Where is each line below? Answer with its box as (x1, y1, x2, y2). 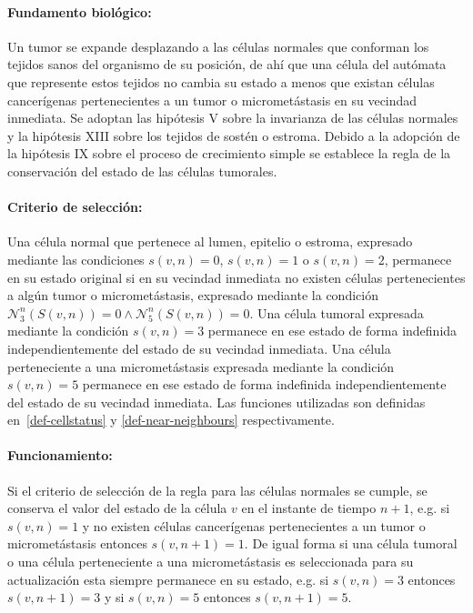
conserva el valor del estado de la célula (7, 498, 227, 518)
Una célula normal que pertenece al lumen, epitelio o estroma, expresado (7, 232, 413, 251)
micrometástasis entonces (7, 534, 147, 553)
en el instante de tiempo (241, 498, 377, 518)
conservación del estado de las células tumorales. (7, 161, 277, 180)
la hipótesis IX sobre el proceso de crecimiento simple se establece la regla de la (7, 144, 451, 163)
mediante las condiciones (7, 249, 145, 268)
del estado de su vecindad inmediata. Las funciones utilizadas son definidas (7, 392, 426, 411)
